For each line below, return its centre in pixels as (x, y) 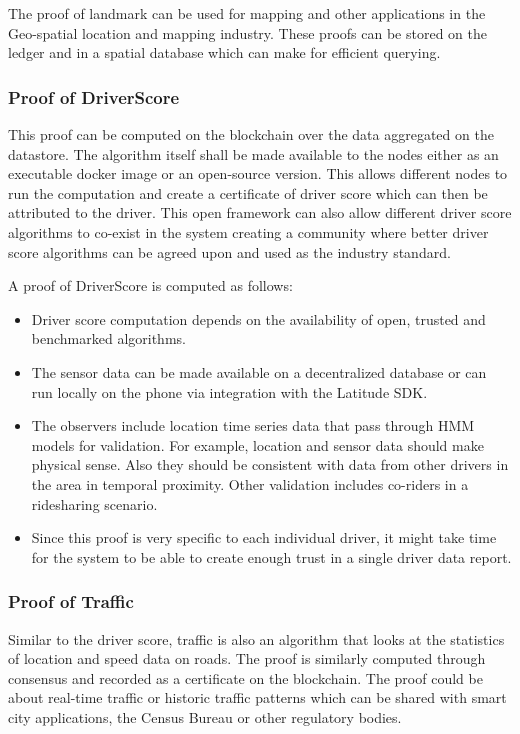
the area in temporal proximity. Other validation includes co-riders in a (250, 483)
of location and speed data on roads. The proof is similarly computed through (247, 658)
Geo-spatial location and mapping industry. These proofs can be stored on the (247, 32)
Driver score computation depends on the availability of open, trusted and (258, 318)
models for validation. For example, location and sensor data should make (257, 444)
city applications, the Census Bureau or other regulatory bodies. (205, 716)
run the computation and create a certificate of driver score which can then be (248, 192)
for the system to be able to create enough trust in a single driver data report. (271, 556)
